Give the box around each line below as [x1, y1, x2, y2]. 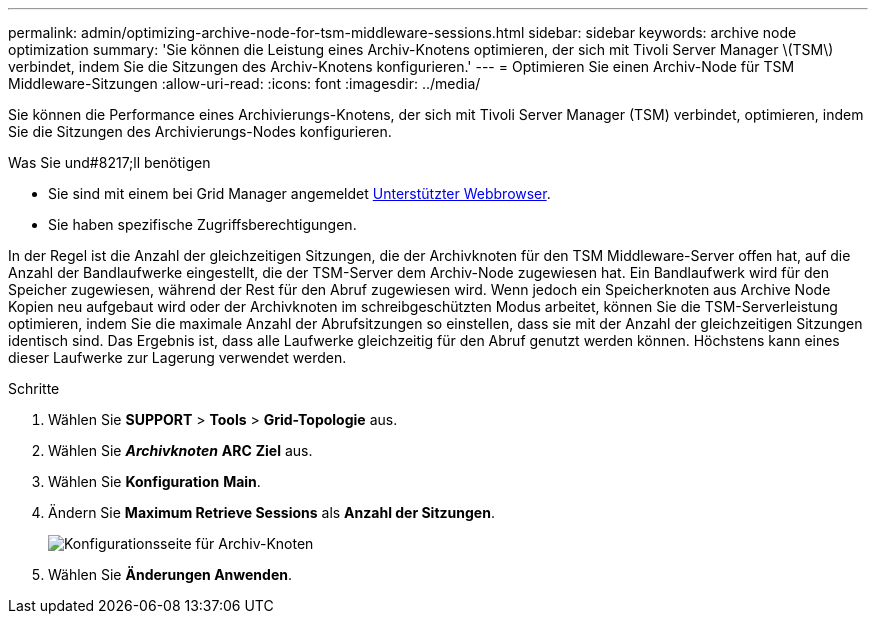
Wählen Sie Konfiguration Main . [48, 473, 261, 490]
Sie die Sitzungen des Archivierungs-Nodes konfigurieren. [8, 123, 392, 140]
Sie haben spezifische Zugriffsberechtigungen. [48, 216, 357, 233]
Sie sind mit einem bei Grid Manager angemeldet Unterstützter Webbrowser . [48, 185, 551, 202]
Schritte [8, 380, 60, 397]
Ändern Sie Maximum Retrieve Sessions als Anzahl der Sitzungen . [48, 504, 495, 521]
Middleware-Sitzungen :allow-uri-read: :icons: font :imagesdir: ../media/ [8, 75, 481, 92]
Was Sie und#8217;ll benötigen [8, 154, 211, 171]
